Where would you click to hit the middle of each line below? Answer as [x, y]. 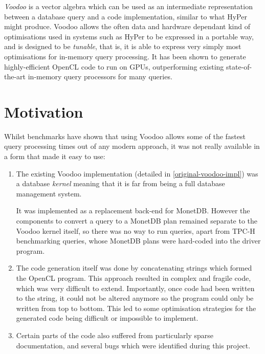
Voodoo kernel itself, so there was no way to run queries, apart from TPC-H [136, 230]
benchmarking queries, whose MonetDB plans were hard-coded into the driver [138, 241]
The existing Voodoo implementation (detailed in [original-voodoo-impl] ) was [137, 173]
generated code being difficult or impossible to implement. [107, 318]
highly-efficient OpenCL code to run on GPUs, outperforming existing [114, 66]
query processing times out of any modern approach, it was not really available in [132, 146]
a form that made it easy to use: [55, 156]
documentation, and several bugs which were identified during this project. [133, 345]
